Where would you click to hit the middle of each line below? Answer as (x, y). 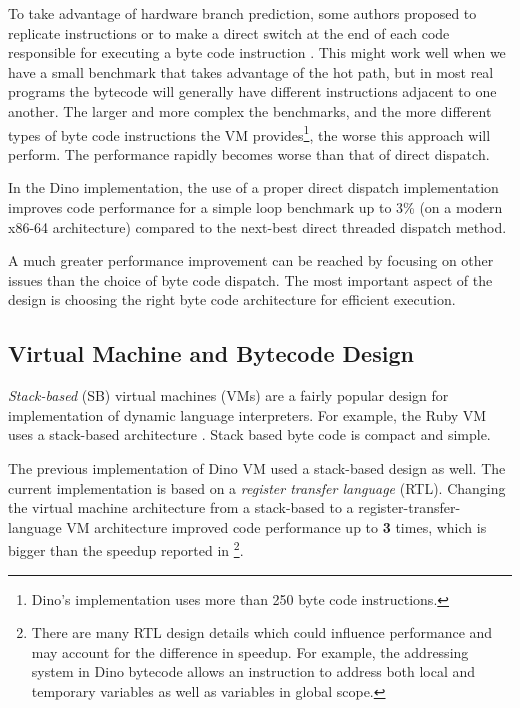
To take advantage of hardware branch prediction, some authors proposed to (242, 13)
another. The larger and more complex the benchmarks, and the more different (250, 110)
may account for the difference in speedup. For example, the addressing (250, 651)
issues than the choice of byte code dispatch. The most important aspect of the (250, 279)
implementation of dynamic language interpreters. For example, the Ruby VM (247, 414)
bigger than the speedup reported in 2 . (126, 548)
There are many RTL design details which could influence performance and (262, 632)
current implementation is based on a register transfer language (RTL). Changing (257, 487)
